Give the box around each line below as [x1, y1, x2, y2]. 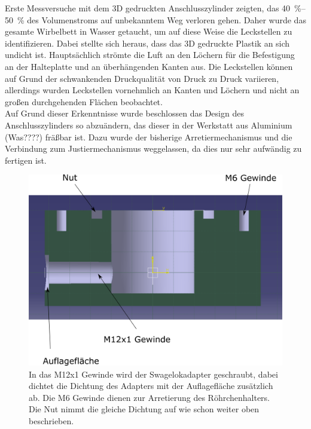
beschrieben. [29, 414, 74, 427]
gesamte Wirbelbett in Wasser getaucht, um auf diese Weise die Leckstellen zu [5, 25, 292, 38]
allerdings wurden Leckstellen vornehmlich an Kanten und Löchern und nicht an [5, 84, 300, 96]
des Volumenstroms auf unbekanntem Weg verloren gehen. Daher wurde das [27, 13, 306, 26]
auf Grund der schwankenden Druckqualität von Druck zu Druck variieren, [5, 72, 279, 84]
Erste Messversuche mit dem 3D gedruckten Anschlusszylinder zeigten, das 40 [5, 2, 291, 14]
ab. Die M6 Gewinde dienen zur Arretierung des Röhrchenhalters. [29, 391, 270, 403]
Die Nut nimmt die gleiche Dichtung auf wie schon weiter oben [29, 403, 260, 415]
